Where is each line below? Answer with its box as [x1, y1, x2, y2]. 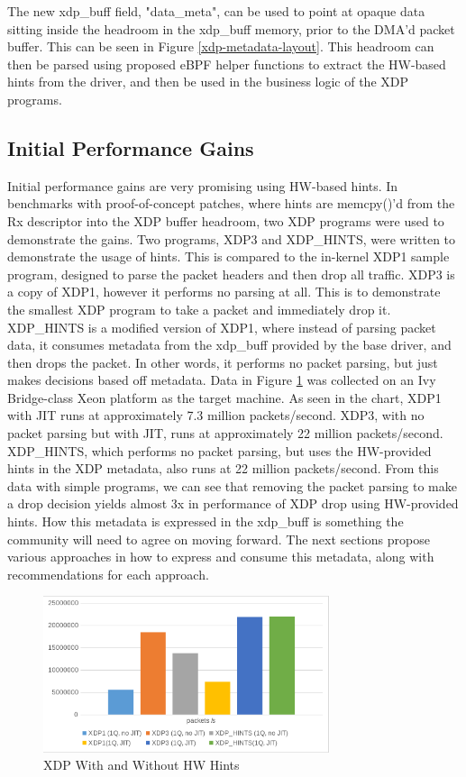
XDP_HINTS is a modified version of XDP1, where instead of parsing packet [7, 317, 436, 336]
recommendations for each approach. [7, 564, 209, 583]
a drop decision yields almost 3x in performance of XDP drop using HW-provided [7, 494, 459, 513]
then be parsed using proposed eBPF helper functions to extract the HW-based [7, 54, 446, 73]
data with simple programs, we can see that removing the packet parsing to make [7, 476, 457, 495]
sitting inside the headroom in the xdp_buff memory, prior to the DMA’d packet [7, 19, 455, 38]
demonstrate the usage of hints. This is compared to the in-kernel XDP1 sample [7, 247, 450, 266]
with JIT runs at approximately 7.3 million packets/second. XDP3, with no [7, 406, 425, 425]
